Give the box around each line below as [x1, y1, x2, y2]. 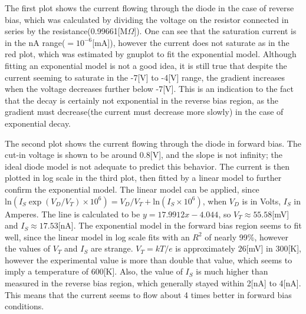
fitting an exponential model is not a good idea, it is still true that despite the [5, 59, 287, 71]
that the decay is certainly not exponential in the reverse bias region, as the [5, 94, 279, 106]
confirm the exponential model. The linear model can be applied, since [5, 183, 259, 195]
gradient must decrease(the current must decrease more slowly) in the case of [5, 105, 284, 118]
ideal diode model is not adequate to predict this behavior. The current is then [5, 160, 290, 172]
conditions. [5, 300, 44, 312]
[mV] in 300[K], [246, 242, 302, 254]
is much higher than [196, 265, 268, 277]
